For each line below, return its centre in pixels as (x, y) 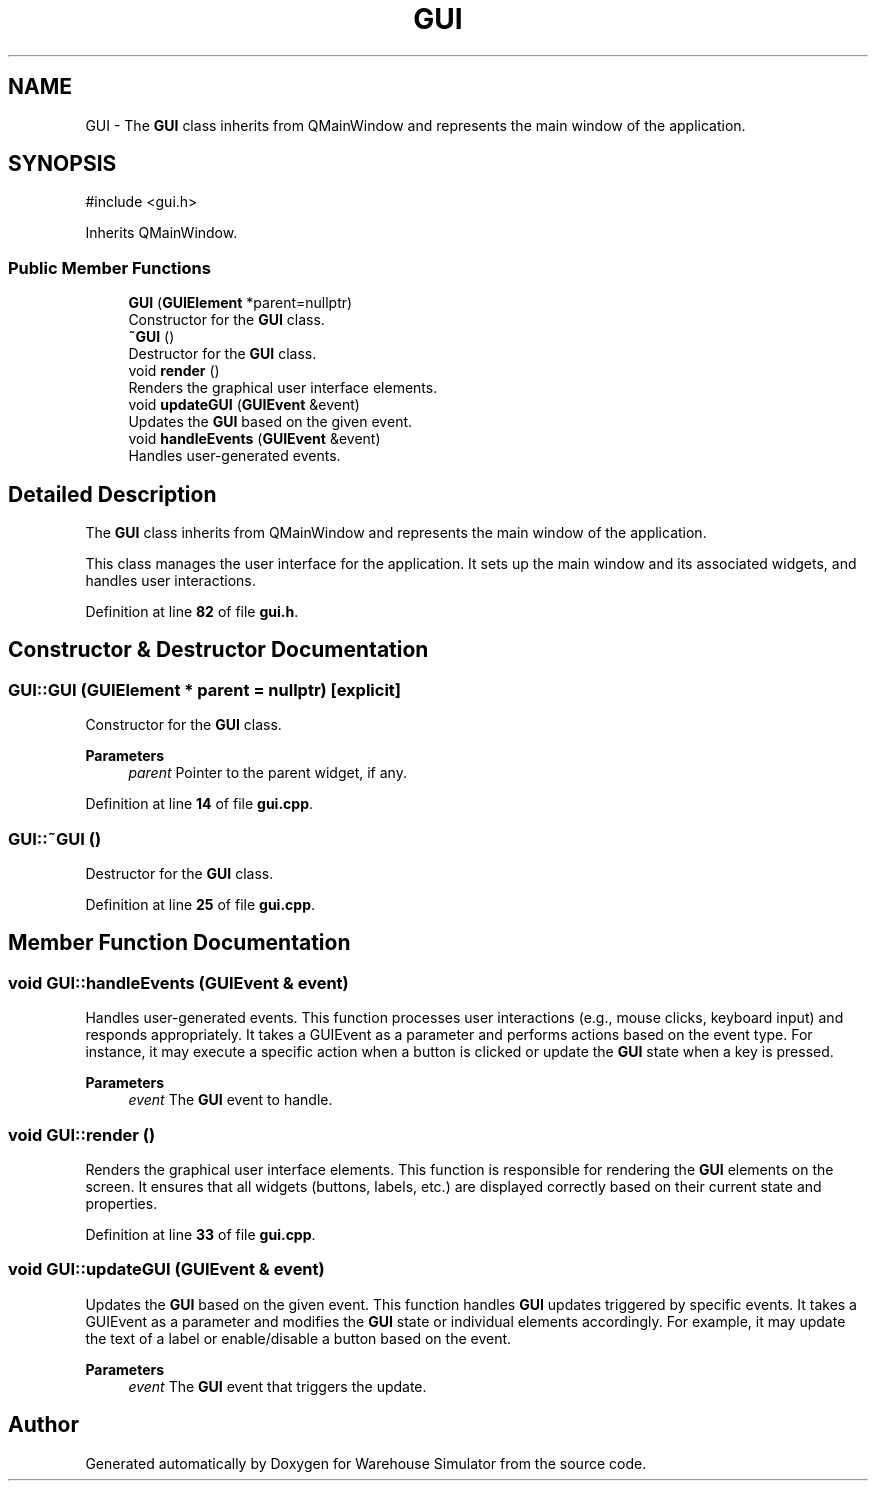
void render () (174, 371)
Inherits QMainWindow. (161, 233)
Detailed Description (112, 494)
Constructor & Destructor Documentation (218, 650)
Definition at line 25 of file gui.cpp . (200, 904)
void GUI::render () (82, 1134)
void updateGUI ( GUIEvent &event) (244, 405)
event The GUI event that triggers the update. (277, 1386)
